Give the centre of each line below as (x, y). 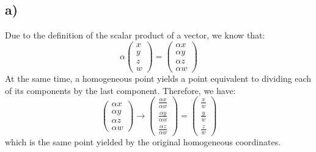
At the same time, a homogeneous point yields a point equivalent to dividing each (158, 78)
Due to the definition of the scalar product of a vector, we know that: (135, 35)
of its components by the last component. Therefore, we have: (120, 90)
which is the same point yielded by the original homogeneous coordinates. (143, 142)
